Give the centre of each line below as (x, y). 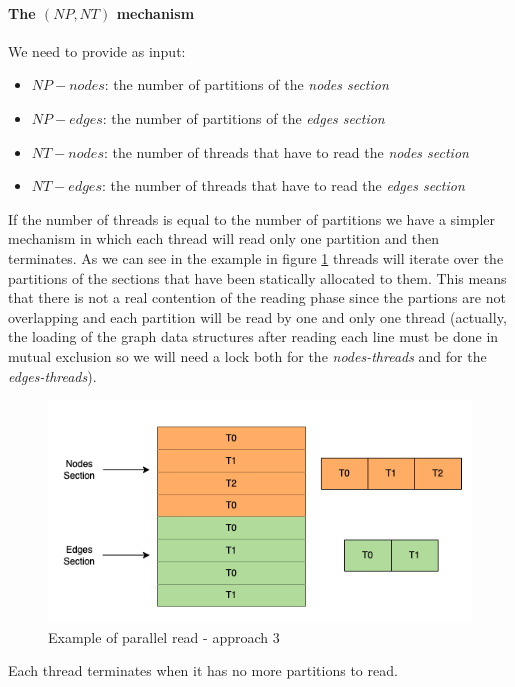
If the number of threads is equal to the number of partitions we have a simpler (251, 218)
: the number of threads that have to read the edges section (283, 185)
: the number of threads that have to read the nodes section (286, 151)
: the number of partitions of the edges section (243, 117)
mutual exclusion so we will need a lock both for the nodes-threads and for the (247, 355)
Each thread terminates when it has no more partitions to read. (203, 670)
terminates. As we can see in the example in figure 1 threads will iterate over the (256, 257)
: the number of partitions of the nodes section (246, 84)
